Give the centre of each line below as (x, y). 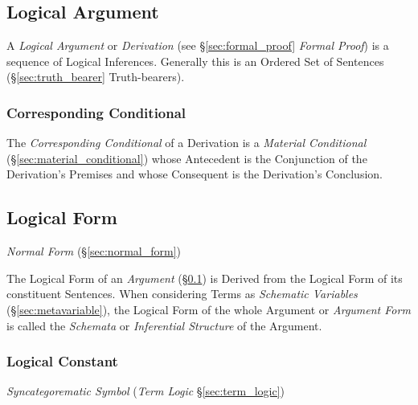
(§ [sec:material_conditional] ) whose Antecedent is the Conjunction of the (187, 158)
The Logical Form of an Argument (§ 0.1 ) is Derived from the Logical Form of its (205, 278)
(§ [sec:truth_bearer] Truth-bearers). (96, 77)
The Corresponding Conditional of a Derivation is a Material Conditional (186, 143)
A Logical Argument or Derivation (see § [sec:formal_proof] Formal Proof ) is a (198, 45)
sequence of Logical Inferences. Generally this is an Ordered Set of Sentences (195, 61)
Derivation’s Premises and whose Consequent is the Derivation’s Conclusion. (195, 174)
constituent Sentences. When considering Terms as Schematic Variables (182, 294)
